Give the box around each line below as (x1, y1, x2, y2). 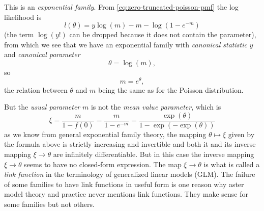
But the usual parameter (4, 101, 80, 112)
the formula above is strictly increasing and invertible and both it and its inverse (4, 139, 256, 149)
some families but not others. (4, 199, 95, 209)
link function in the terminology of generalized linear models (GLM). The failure (4, 169, 255, 179)
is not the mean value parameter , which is (91, 101, 221, 112)
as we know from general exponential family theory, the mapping (4, 128, 207, 139)
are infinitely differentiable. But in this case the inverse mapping (53, 149, 254, 160)
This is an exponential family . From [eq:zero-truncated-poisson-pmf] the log (4, 2, 239, 12)
